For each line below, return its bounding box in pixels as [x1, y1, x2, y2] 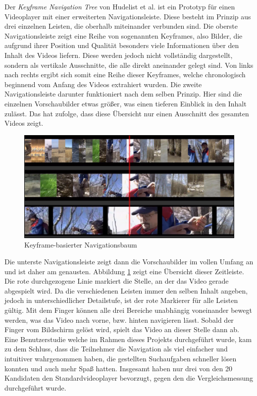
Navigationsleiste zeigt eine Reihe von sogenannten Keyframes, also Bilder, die [4, 30, 243, 41]
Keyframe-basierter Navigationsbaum [24, 240, 137, 250]
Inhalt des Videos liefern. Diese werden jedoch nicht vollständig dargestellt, [4, 49, 233, 60]
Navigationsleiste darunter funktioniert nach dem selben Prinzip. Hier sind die [4, 89, 242, 99]
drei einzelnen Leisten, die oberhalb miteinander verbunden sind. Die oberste [4, 21, 238, 31]
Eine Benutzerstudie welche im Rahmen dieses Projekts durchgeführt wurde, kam [4, 334, 252, 344]
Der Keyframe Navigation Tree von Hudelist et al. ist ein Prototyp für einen [4, 1, 235, 11]
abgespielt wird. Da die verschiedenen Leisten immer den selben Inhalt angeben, [4, 285, 248, 296]
